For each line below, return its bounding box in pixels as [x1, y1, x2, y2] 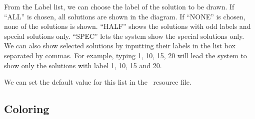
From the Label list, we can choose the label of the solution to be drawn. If [4, 1, 234, 11]
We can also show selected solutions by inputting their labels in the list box [4, 40, 235, 51]
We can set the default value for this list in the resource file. [4, 77, 191, 87]
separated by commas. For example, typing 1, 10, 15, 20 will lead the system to [4, 50, 247, 60]
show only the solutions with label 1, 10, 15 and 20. [4, 60, 162, 70]
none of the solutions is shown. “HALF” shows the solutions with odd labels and [4, 21, 251, 31]
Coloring [4, 101, 49, 117]
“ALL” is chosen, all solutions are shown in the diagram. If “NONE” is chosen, [4, 11, 245, 21]
